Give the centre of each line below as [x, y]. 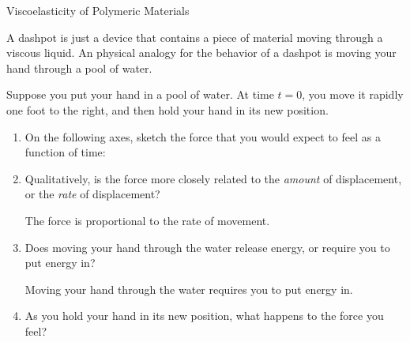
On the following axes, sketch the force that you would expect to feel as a [203, 136]
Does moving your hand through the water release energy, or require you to [207, 247]
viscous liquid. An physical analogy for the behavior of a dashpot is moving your [201, 53]
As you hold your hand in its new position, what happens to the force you [204, 316]
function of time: [65, 152]
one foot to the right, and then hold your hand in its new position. [167, 109]
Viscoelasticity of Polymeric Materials [98, 10]
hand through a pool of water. [79, 68]
